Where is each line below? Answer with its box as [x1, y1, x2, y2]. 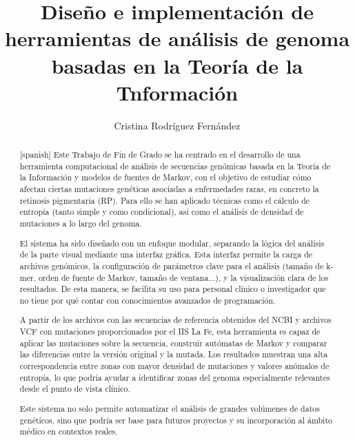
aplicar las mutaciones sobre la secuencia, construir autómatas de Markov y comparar [19, 337, 327, 348]
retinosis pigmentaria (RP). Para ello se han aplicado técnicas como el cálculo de [19, 194, 310, 206]
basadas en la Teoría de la [51, 51, 303, 79]
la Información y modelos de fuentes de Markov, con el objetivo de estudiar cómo [19, 171, 312, 183]
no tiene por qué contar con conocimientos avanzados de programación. [19, 294, 276, 306]
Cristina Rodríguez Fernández [114, 118, 241, 132]
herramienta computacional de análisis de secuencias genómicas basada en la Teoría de [19, 160, 331, 171]
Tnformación [116, 78, 239, 106]
